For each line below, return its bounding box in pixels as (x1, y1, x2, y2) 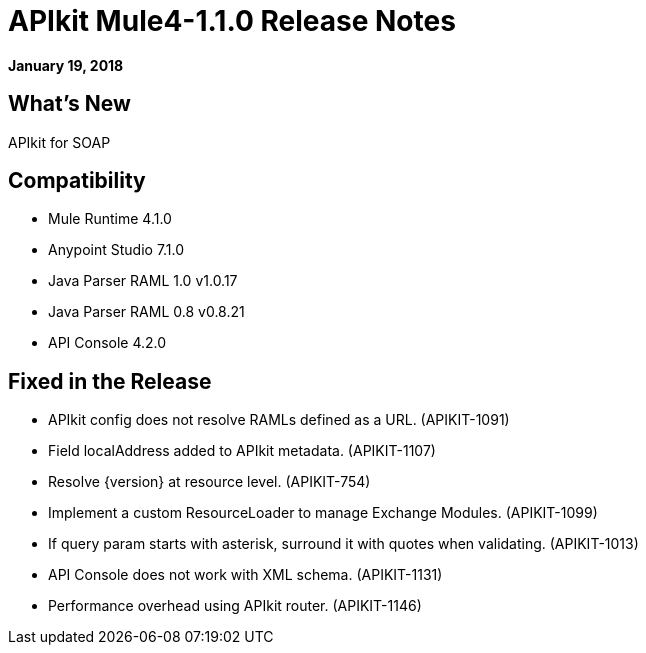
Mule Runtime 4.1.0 (48, 210, 172, 228)
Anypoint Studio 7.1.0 (48, 241, 185, 259)
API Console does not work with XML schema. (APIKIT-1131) (48, 566, 443, 584)
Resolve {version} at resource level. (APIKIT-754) (48, 473, 371, 491)
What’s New (8, 91, 131, 117)
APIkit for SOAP (8, 133, 111, 151)
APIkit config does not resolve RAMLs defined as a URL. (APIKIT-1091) (48, 411, 510, 429)
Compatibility (8, 168, 146, 194)
